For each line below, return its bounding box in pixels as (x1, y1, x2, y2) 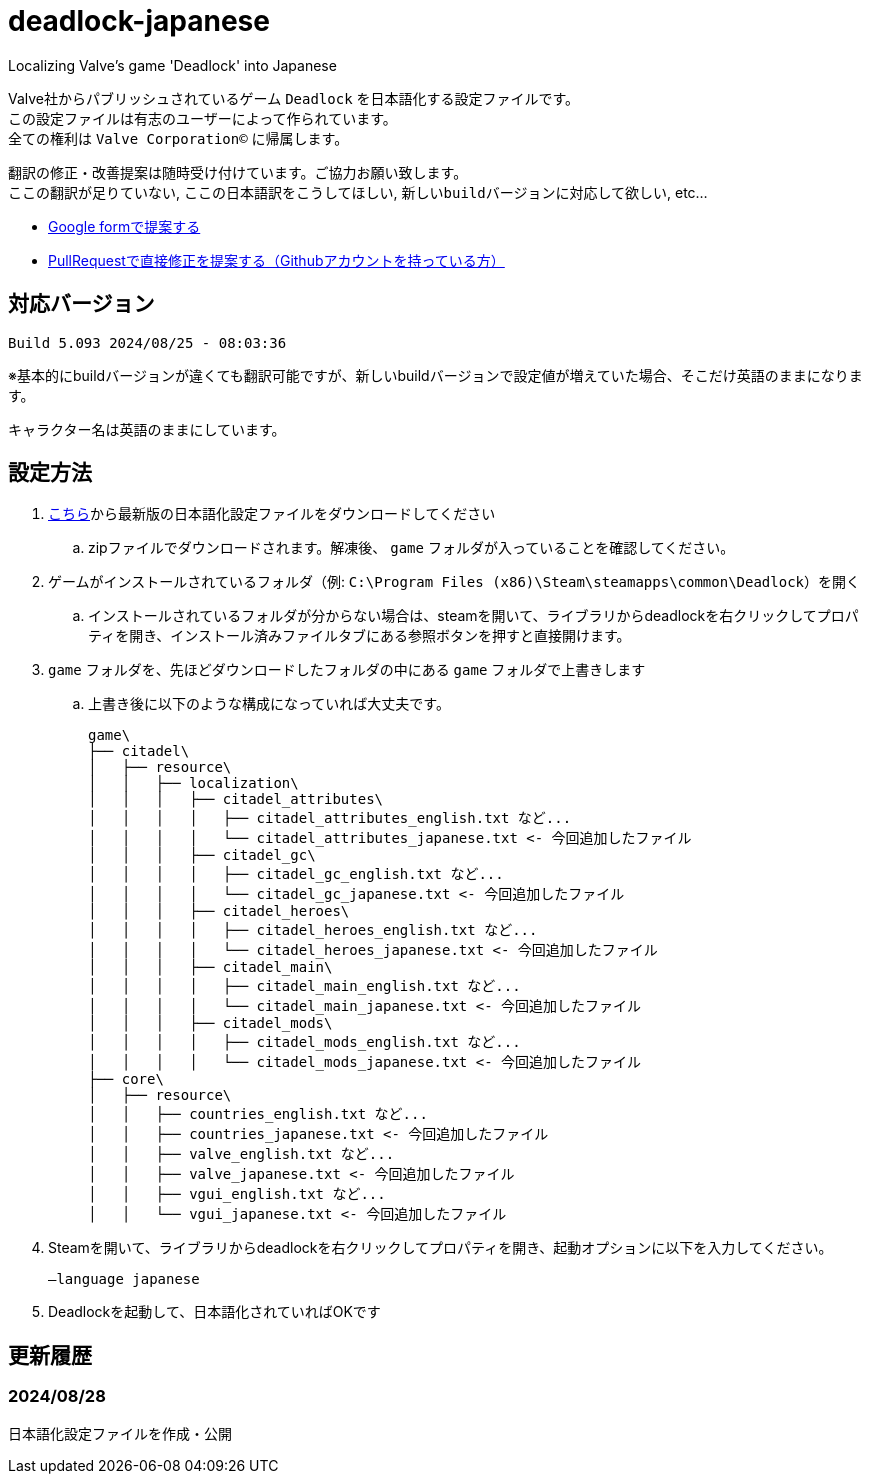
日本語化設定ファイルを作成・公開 (8, 1424, 232, 1442)
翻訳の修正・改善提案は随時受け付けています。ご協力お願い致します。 (8, 163, 468, 181)
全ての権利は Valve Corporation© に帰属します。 (8, 129, 349, 147)
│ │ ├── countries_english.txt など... (88, 1106, 428, 1123)
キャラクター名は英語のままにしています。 (8, 420, 286, 438)
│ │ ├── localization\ (88, 775, 299, 792)
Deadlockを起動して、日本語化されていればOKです (48, 1303, 381, 1321)
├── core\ (88, 1071, 164, 1088)
